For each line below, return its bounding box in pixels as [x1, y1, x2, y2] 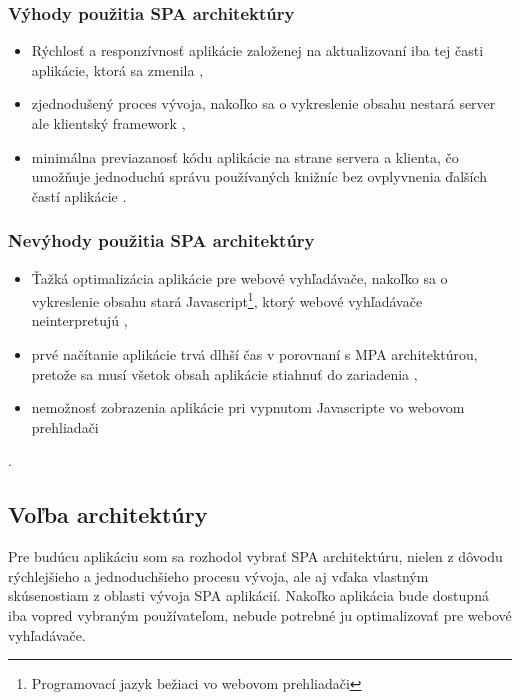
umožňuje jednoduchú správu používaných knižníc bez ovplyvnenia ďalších [31, 166, 488, 187]
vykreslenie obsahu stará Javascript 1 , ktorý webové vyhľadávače [31, 288, 423, 311]
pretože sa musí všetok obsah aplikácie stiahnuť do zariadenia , [31, 363, 418, 384]
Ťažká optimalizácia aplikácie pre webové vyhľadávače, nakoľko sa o [31, 267, 448, 288]
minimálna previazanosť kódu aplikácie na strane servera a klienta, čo [31, 146, 459, 167]
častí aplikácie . [31, 185, 127, 206]
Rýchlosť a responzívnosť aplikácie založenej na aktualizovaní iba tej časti [31, 40, 484, 61]
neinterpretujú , [31, 310, 128, 331]
